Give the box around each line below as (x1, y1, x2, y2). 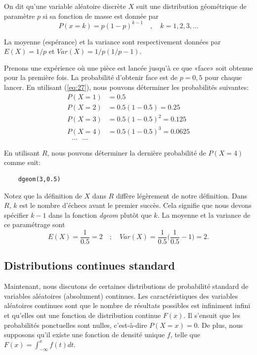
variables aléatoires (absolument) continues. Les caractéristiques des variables (4, 290, 238, 301)
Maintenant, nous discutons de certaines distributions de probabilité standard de (4, 281, 249, 291)
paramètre (4, 10, 35, 21)
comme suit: (4, 157, 41, 167)
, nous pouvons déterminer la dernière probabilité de (47, 147, 206, 158)
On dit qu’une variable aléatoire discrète (4, 1, 126, 11)
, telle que (170, 329, 200, 340)
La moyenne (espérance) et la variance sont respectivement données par (4, 36, 221, 46)
